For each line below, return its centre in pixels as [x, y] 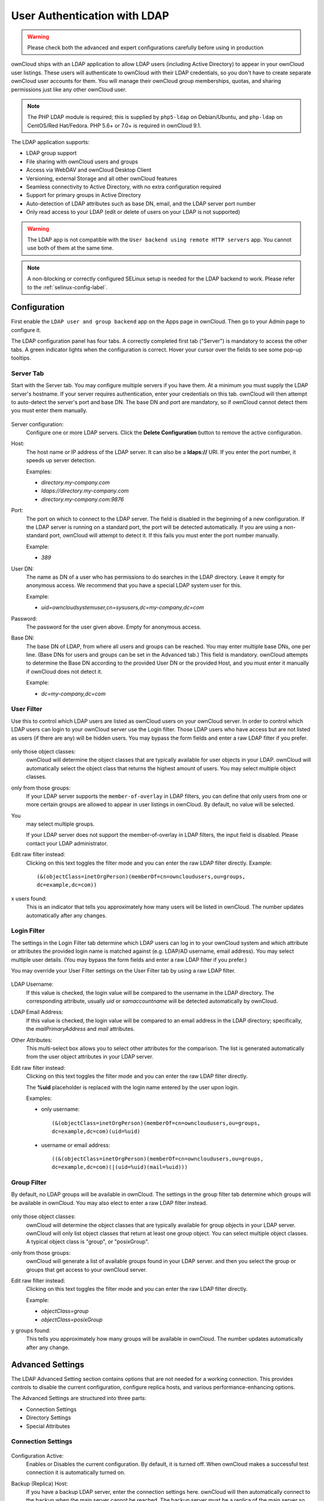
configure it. [26, 330]
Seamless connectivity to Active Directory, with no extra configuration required [124, 187]
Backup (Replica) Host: [40, 1484]
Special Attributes [48, 1426]
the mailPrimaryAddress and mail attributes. [80, 1029]
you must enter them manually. [49, 411]
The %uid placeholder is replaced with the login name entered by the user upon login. [133, 1087]
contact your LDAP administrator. [67, 843]
